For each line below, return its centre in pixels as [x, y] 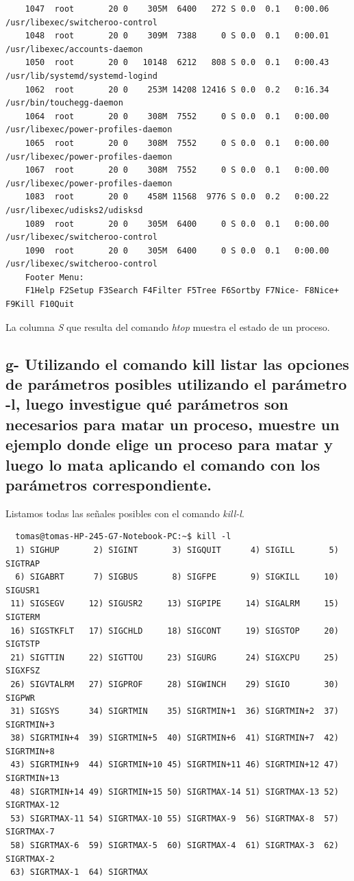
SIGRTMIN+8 [30, 751]
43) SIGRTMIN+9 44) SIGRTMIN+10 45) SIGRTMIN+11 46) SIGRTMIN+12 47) [175, 765]
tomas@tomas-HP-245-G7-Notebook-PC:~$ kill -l [123, 537]
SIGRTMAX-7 [30, 832]
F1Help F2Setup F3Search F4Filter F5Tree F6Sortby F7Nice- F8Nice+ [182, 291]
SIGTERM [23, 617]
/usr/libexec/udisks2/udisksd [74, 210]
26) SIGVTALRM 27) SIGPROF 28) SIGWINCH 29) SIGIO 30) [175, 684]
